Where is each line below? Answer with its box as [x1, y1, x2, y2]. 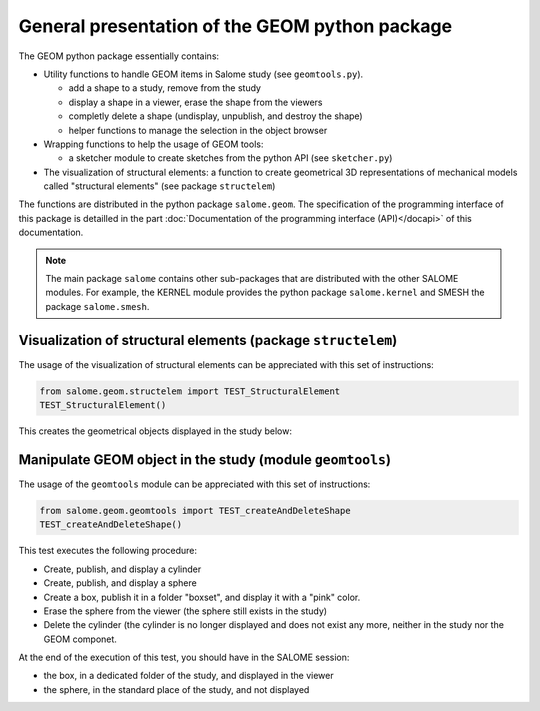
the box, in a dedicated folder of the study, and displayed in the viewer [43, 670, 334, 682]
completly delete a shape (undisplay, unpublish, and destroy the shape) [68, 110, 364, 122]
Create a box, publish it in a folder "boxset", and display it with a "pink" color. [43, 591, 361, 603]
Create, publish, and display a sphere [43, 577, 197, 589]
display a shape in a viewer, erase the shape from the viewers [68, 96, 323, 108]
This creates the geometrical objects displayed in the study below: [18, 425, 292, 437]
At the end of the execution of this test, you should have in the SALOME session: [18, 651, 350, 664]
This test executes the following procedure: [18, 545, 198, 557]
